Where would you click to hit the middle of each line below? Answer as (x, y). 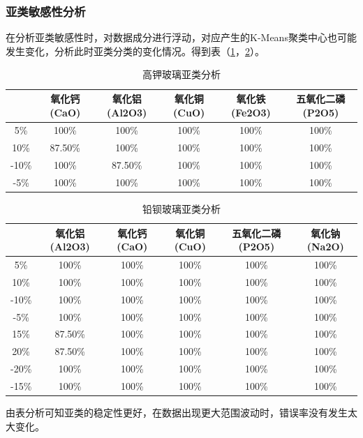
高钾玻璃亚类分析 (181, 74)
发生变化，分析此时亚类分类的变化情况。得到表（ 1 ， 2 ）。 (135, 51)
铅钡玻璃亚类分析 (181, 209)
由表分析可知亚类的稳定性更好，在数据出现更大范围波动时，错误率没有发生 (177, 413)
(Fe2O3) (251, 112)
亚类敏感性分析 (46, 11)
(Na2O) (325, 247)
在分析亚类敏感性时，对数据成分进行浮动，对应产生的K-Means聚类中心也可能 (181, 37)
